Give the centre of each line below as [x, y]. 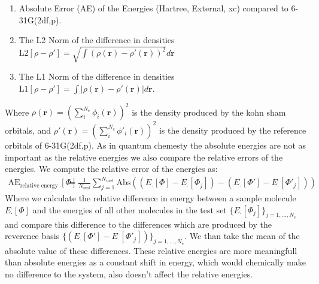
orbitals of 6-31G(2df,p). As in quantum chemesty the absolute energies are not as [156, 145]
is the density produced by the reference [233, 130]
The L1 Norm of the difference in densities [97, 76]
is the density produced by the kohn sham [209, 112]
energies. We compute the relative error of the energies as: [111, 169]
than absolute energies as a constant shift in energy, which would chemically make [155, 262]
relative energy [39, 185]
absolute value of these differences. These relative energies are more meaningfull [151, 250]
